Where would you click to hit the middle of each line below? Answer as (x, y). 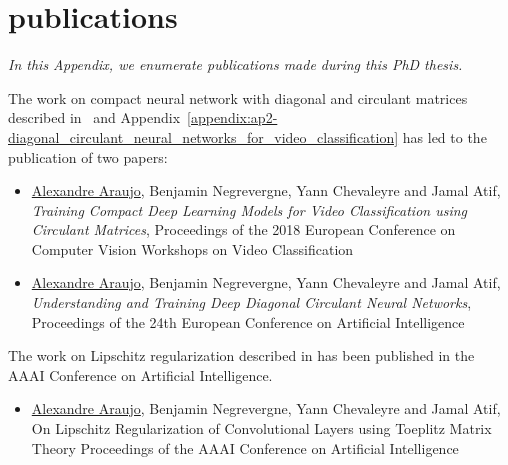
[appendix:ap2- (232, 117)
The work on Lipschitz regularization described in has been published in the (241, 355)
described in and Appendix (94, 117)
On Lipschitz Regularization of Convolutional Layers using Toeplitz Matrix (261, 428)
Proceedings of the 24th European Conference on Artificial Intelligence (248, 321)
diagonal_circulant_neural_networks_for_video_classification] (203, 136)
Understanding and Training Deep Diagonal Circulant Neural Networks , (251, 302)
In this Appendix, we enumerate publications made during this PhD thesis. (235, 64)
